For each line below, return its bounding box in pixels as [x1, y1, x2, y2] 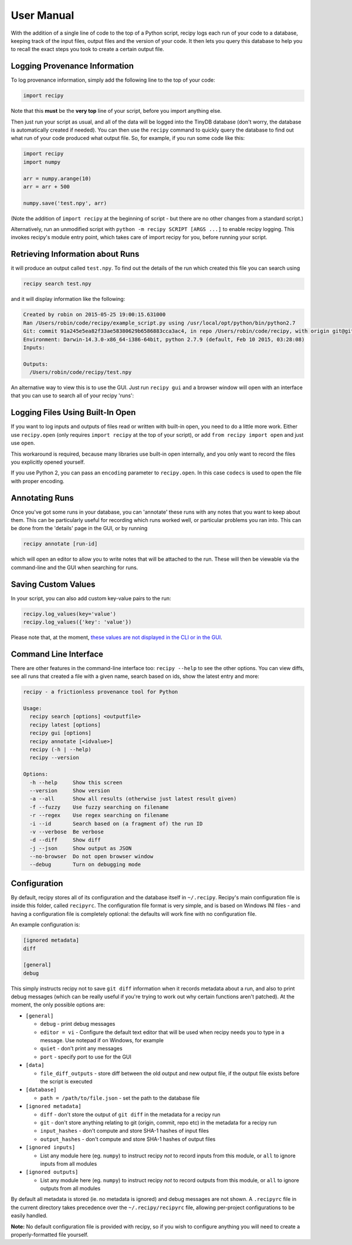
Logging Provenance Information [11, 61, 134, 71]
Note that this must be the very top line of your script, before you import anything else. [11, 108, 222, 115]
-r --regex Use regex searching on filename [29, 812, 169, 819]
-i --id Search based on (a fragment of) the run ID [29, 820, 203, 827]
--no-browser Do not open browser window [29, 853, 154, 860]
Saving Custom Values [11, 579, 96, 589]
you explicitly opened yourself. [11, 458, 85, 466]
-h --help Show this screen [29, 779, 123, 786]
